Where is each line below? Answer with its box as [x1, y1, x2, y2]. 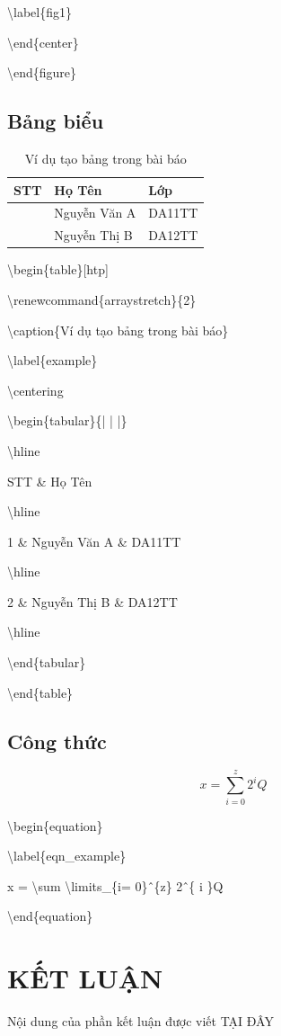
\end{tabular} [7, 653, 86, 672]
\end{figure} [7, 63, 77, 82]
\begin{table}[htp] [7, 260, 109, 279]
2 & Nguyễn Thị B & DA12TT [7, 592, 178, 611]
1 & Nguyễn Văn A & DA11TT [7, 531, 181, 550]
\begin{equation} [7, 816, 103, 835]
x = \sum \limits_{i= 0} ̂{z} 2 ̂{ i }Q [7, 876, 224, 895]
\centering [7, 380, 64, 399]
